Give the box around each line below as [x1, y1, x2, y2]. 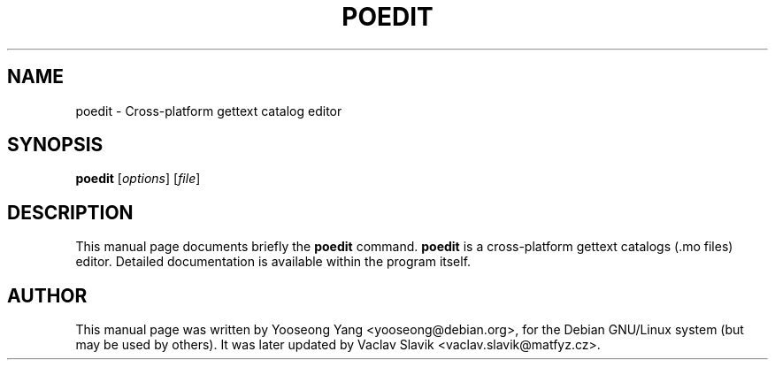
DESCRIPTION [7, 201, 134, 224]
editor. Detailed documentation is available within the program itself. [75, 254, 472, 270]
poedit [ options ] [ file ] [75, 171, 201, 187]
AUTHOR [7, 284, 88, 307]
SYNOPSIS [7, 134, 104, 157]
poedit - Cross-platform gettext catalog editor [75, 103, 342, 119]
